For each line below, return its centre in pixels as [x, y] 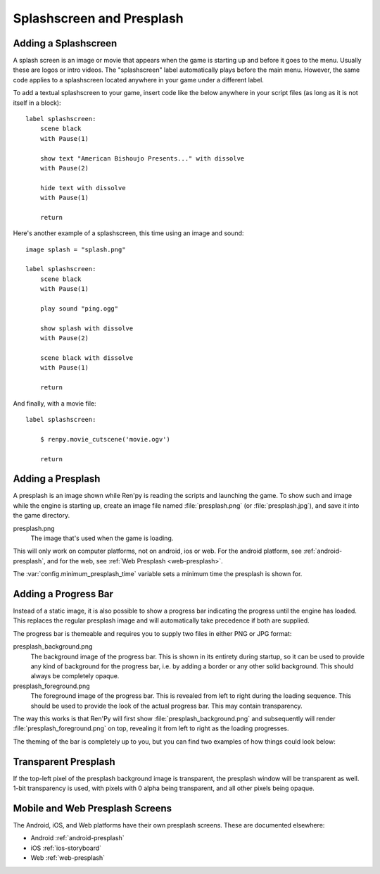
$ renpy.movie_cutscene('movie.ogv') [105, 439]
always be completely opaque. [75, 676]
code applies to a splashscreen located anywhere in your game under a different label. [138, 80]
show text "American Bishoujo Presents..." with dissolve [142, 158]
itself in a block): [37, 103]
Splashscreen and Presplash [99, 18]
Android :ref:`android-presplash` [77, 838]
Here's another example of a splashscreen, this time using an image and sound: [128, 233]
